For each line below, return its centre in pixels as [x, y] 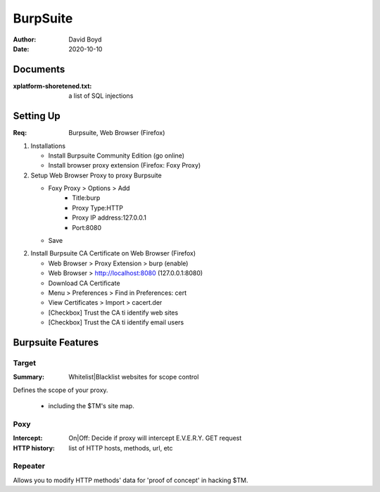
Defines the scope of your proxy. [61, 390]
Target [25, 362]
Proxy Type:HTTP [97, 208]
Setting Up [37, 116]
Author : [25, 39]
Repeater [29, 466]
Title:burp [86, 198]
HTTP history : [34, 448]
